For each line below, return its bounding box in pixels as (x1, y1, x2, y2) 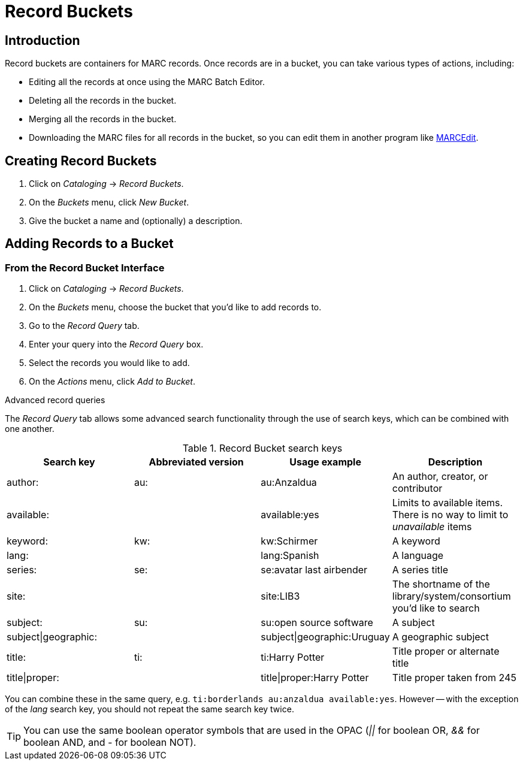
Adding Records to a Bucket (5, 236, 174, 252)
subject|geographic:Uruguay (261, 631, 390, 643)
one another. (5, 424, 55, 434)
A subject (392, 616, 435, 629)
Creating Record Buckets (5, 153, 157, 168)
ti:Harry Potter (261, 651, 325, 664)
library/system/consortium (392, 590, 511, 603)
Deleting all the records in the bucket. (29, 95, 177, 106)
